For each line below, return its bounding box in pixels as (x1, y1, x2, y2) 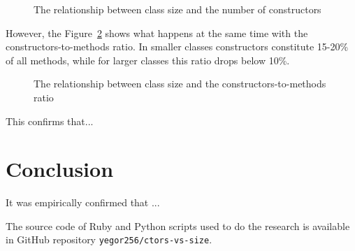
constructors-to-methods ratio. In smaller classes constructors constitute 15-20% (6, 39, 349, 54)
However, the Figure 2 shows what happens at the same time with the (6, 25, 308, 40)
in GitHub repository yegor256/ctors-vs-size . (6, 232, 212, 247)
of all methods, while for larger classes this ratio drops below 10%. (6, 52, 290, 67)
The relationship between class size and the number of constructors (34, 2, 321, 16)
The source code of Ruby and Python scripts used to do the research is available (6, 218, 350, 233)
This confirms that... (6, 113, 94, 128)
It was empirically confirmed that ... (6, 195, 160, 210)
